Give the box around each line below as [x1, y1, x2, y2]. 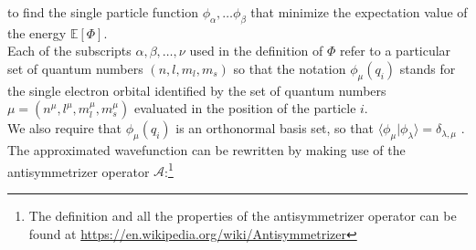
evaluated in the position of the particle [133, 99, 356, 118]
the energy [7, 23, 67, 42]
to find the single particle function [7, 3, 198, 21]
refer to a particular [339, 41, 451, 60]
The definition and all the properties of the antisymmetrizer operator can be [28, 206, 457, 225]
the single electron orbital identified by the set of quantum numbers [7, 80, 386, 99]
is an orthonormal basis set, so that [175, 119, 374, 138]
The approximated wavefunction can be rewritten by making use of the [7, 141, 406, 160]
